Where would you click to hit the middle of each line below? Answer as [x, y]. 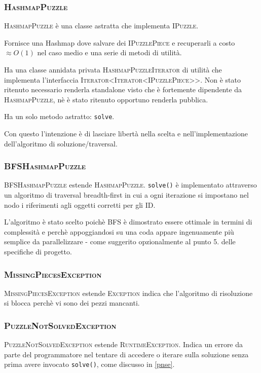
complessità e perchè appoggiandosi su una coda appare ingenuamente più [119, 231]
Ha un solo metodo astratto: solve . [59, 116]
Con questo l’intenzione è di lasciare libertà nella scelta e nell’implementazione [126, 134]
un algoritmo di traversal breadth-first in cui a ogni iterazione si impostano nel [126, 195]
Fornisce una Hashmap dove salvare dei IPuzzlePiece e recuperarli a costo [120, 42]
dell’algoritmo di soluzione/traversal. [61, 143]
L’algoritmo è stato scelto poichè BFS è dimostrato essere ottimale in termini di [128, 222]
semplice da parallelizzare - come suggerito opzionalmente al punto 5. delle [120, 241]
